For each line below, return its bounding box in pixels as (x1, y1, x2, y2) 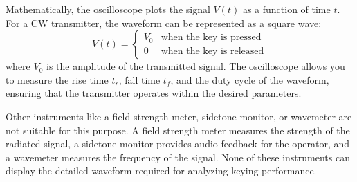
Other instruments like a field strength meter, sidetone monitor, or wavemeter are (6, 109, 352, 123)
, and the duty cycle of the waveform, (170, 72, 329, 87)
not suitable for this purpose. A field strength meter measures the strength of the (6, 122, 350, 137)
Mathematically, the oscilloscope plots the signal (6, 2, 210, 16)
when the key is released (161, 46, 264, 56)
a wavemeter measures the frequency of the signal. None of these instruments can (6, 149, 350, 164)
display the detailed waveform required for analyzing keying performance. (6, 163, 317, 178)
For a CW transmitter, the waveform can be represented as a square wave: (6, 15, 322, 30)
